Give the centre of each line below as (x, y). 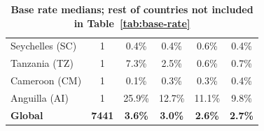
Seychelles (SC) (44, 46)
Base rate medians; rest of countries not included (132, 9)
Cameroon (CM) (46, 80)
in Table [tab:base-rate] (132, 23)
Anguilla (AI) (40, 97)
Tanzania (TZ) (42, 63)
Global (27, 115)
